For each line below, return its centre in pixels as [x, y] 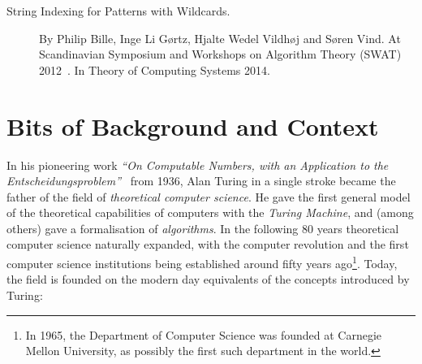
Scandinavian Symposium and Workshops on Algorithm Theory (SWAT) [220, 54]
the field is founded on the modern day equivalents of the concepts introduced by [208, 279]
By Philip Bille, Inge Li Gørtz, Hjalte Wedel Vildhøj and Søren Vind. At [220, 38]
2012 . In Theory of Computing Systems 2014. [155, 69]
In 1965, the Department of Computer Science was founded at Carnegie [204, 334]
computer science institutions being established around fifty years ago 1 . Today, [202, 262]
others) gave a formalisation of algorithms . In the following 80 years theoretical [203, 228]
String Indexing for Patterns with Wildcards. [118, 11]
